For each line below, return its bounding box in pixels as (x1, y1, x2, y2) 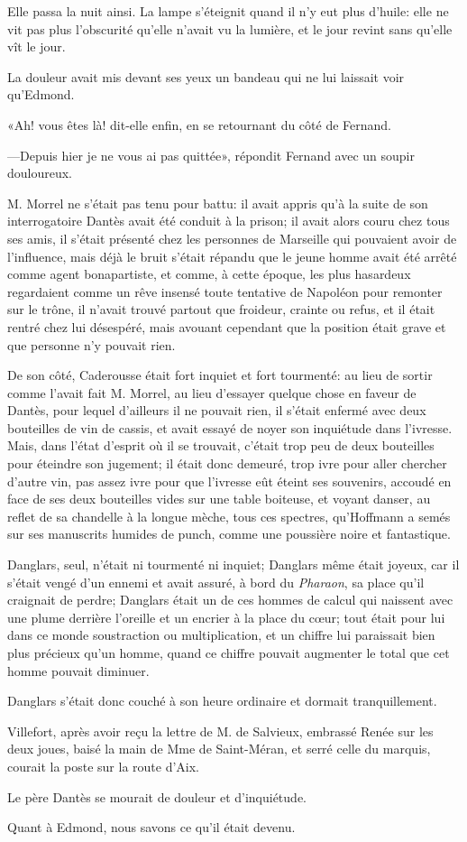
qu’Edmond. (7, 85, 75, 104)
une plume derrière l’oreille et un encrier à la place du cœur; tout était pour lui (7, 607, 445, 626)
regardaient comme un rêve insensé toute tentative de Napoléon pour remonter (7, 282, 443, 301)
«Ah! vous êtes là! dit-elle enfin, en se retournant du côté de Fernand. (7, 115, 391, 134)
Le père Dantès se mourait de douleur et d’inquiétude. (7, 787, 307, 806)
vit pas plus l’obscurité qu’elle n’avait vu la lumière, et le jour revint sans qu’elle (7, 19, 453, 38)
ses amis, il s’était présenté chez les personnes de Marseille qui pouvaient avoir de (7, 228, 457, 247)
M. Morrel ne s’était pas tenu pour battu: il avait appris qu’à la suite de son (7, 193, 428, 212)
